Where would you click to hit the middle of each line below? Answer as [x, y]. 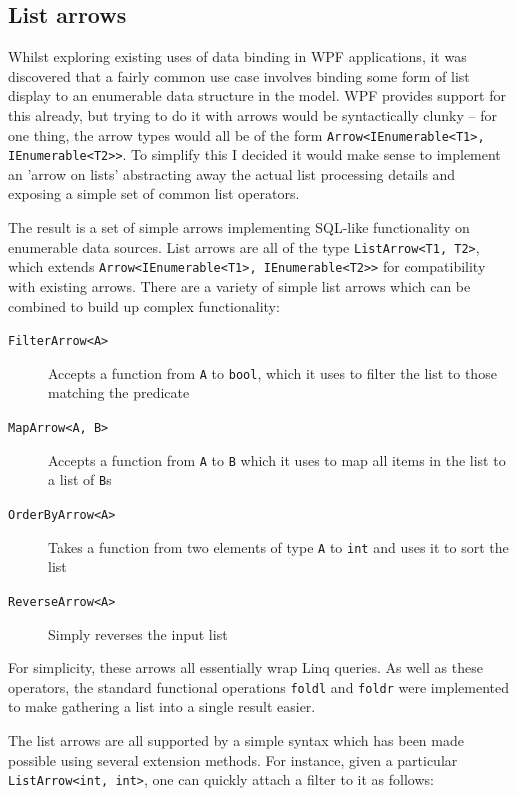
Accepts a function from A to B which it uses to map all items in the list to [277, 459]
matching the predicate [119, 392]
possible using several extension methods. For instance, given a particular [233, 759]
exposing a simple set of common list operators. [154, 193]
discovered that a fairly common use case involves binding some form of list [239, 75]
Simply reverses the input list [138, 633]
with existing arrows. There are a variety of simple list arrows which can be [239, 285]
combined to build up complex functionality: [144, 305]
